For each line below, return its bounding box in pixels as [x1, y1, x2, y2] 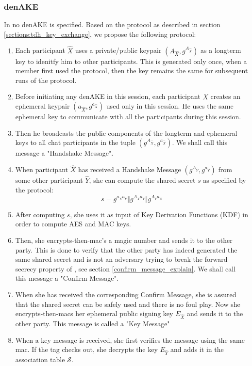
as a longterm [201, 45, 241, 55]
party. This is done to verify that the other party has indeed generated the [15, 244, 237, 255]
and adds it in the [170, 344, 224, 354]
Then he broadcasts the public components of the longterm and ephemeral [15, 127, 237, 138]
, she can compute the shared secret [89, 175, 196, 185]
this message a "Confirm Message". [15, 273, 118, 283]
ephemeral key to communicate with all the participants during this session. [15, 111, 241, 122]
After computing [15, 209, 65, 219]
